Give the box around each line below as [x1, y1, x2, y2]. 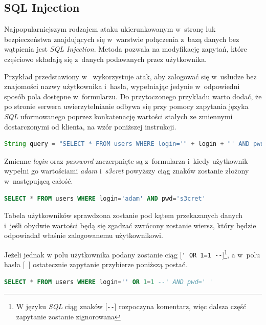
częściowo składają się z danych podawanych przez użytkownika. [4, 53, 207, 64]
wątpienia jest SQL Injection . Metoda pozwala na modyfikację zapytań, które [4, 44, 247, 54]
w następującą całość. [4, 175, 73, 186]
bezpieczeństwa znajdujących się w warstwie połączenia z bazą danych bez [4, 33, 239, 44]
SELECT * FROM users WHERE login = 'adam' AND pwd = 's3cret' [4, 194, 206, 202]
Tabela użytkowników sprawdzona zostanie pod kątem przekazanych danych [4, 210, 243, 221]
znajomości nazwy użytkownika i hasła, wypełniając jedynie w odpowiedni [4, 81, 240, 92]
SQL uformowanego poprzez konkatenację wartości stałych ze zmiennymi [4, 111, 233, 121]
